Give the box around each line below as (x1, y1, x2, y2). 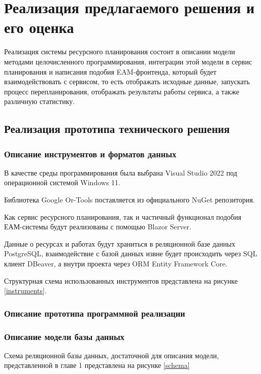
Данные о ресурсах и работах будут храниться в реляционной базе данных (4, 238, 236, 249)
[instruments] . (4, 285, 47, 296)
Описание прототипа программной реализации (4, 307, 185, 319)
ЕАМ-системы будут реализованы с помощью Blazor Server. (4, 221, 191, 232)
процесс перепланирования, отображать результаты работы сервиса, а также (4, 86, 239, 96)
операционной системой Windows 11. (4, 177, 120, 188)
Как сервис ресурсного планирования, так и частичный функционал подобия (4, 211, 242, 222)
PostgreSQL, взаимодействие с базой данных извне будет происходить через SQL (4, 248, 257, 259)
